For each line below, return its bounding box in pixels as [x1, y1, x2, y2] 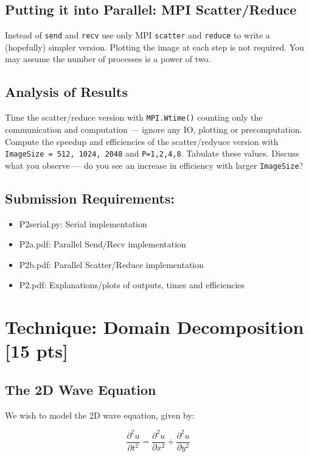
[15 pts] [5, 338, 68, 363]
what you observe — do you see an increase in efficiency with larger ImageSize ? [5, 158, 304, 171]
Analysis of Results [5, 82, 128, 101]
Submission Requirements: [5, 188, 175, 207]
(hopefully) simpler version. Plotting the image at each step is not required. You [5, 40, 304, 53]
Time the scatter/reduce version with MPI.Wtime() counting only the [5, 111, 263, 124]
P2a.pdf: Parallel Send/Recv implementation [19, 238, 186, 250]
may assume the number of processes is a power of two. [5, 52, 211, 65]
